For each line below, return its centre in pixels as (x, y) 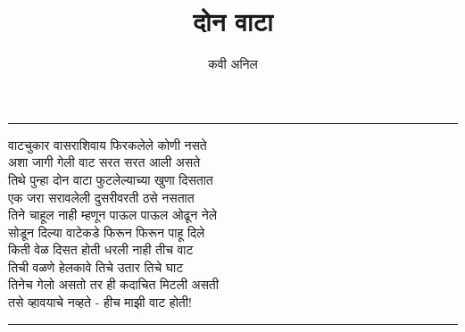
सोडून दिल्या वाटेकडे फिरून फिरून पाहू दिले (107, 232)
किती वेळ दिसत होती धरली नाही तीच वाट (101, 249)
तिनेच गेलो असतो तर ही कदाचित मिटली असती (113, 284)
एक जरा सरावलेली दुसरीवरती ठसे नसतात (101, 197)
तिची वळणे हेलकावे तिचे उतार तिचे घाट (96, 266)
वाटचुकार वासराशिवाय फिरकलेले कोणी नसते (108, 144)
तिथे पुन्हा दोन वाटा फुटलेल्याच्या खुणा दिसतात (111, 179)
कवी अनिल (233, 64)
